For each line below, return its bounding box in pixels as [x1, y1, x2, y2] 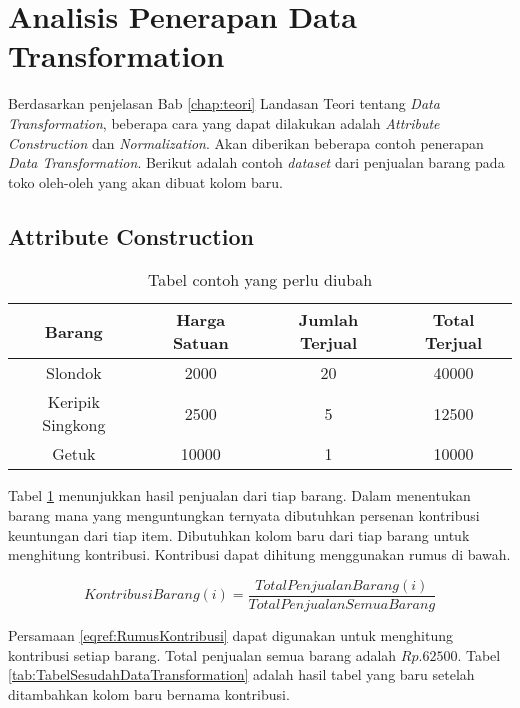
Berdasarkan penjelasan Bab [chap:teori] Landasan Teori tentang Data [8, 93, 440, 114]
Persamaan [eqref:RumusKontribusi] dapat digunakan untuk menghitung [8, 624, 453, 645]
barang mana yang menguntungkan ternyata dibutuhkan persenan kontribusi [8, 505, 480, 526]
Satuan [172, 331, 229, 355]
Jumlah [298, 308, 359, 332]
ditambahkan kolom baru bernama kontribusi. [8, 683, 290, 704]
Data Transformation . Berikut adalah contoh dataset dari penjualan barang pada [8, 152, 505, 173]
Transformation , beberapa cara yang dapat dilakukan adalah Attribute [8, 112, 440, 133]
